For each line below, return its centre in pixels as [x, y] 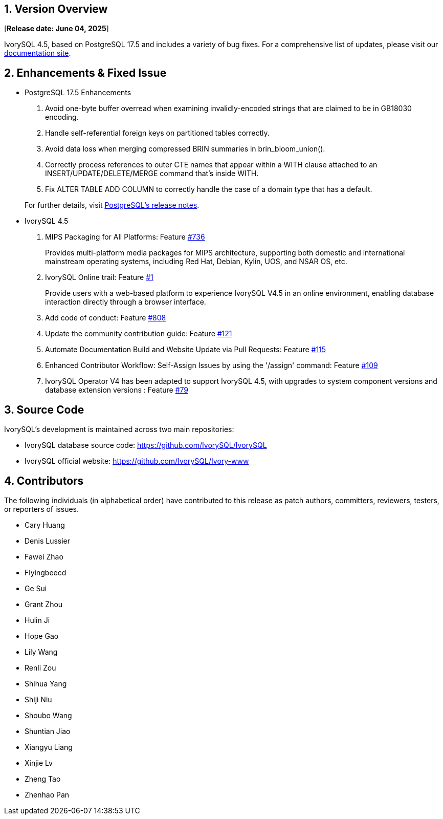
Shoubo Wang [48, 715]
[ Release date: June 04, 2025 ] [57, 29]
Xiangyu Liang [49, 747]
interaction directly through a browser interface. [126, 302]
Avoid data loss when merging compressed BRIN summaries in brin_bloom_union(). [185, 149]
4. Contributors [44, 481]
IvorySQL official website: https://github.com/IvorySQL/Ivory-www [137, 461]
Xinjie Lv [39, 763]
